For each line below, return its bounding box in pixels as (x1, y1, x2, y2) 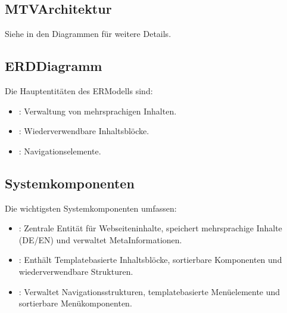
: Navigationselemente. (18, 144, 101, 157)
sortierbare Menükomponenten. (18, 297, 132, 309)
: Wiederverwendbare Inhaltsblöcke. (18, 125, 149, 137)
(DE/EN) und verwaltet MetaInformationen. (18, 233, 182, 246)
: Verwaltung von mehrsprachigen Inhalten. (18, 104, 177, 117)
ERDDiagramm (5, 57, 102, 75)
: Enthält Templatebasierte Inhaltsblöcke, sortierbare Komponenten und (18, 253, 282, 266)
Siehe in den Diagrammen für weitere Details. (5, 27, 171, 40)
